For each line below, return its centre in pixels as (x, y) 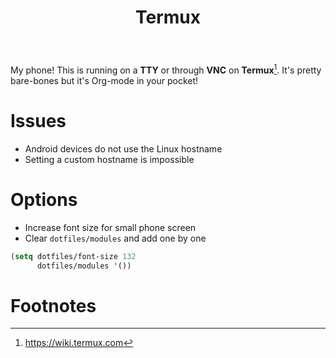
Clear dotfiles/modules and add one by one (115, 238)
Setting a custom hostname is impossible (109, 159)
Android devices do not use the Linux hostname (123, 148)
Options (44, 199)
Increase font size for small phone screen (110, 227)
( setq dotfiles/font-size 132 (73, 256)
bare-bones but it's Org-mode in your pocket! (104, 80)
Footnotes (53, 305)
